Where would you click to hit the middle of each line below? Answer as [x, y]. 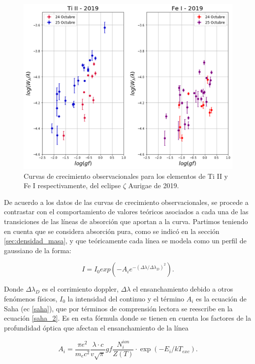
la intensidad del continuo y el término [126, 298]
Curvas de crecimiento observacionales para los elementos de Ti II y [126, 176]
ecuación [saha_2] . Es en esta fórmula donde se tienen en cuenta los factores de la [127, 318]
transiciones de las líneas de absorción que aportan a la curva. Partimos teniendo [126, 221]
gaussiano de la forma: [38, 250]
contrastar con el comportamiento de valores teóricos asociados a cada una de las [126, 212]
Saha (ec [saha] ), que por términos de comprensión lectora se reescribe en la [118, 308]
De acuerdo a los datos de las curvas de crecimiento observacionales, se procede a [126, 202]
